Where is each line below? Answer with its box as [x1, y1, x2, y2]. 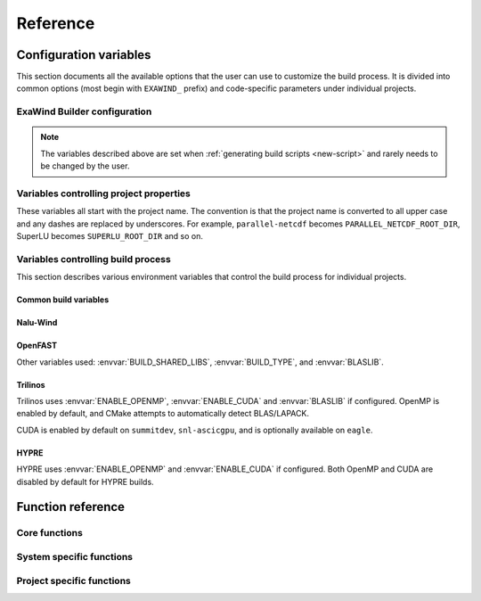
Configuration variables [16, 47, 151, 62]
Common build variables [16, 294, 110, 305]
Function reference [16, 499, 125, 515]
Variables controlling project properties [16, 187, 192, 200]
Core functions [16, 527, 84, 539]
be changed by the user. [40, 161, 130, 171]
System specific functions [16, 550, 134, 563]
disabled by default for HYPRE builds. [16, 476, 155, 487]
